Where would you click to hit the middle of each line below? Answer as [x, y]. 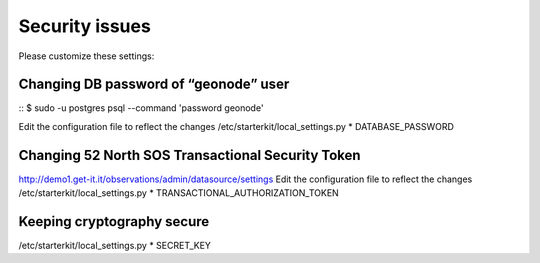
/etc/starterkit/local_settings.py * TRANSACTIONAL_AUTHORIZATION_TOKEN [178, 193]
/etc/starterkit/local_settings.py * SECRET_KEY [115, 246]
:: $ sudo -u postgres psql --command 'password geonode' [141, 108]
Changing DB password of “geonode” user [154, 84]
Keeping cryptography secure [114, 221]
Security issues [85, 26]
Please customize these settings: [86, 56]
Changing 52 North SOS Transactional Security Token [189, 155]
